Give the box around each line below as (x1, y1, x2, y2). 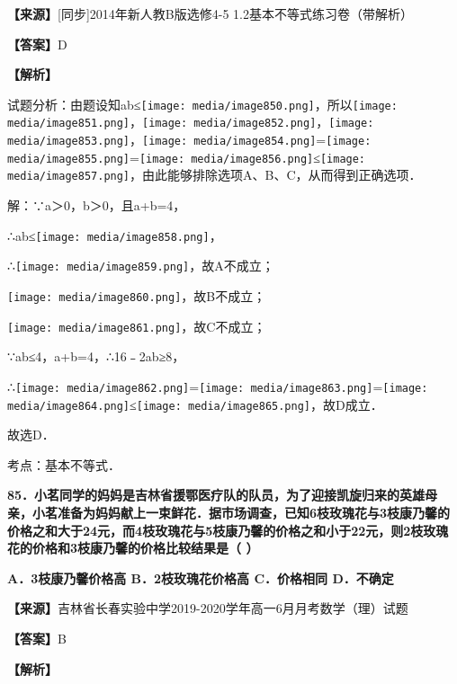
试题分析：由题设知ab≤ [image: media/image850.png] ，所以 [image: (7, 94, 398, 113)
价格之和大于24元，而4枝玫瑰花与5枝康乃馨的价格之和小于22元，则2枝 (7, 520, 424, 539)
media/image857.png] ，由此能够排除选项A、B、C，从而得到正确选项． (7, 165, 422, 184)
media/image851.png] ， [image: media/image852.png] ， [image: (7, 112, 374, 131)
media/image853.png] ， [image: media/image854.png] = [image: (7, 130, 372, 149)
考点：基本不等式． (7, 455, 121, 474)
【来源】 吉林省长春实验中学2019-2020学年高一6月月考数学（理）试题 (7, 599, 408, 617)
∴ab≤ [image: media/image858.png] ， (7, 226, 222, 244)
